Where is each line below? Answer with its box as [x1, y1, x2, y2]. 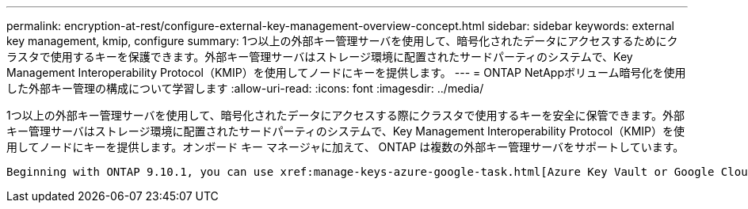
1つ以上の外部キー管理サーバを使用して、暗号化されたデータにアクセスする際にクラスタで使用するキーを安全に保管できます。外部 [6, 108, 685, 122]
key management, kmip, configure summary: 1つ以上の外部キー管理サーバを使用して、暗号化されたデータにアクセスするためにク [6, 34, 678, 47]
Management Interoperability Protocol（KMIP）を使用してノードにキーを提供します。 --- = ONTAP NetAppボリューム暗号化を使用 [6, 66, 686, 79]
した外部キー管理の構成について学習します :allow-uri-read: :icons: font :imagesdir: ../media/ [6, 82, 484, 95]
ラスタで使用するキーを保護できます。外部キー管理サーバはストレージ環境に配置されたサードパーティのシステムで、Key [6, 50, 633, 63]
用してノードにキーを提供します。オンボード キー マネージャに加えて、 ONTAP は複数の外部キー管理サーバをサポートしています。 [6, 140, 685, 154]
